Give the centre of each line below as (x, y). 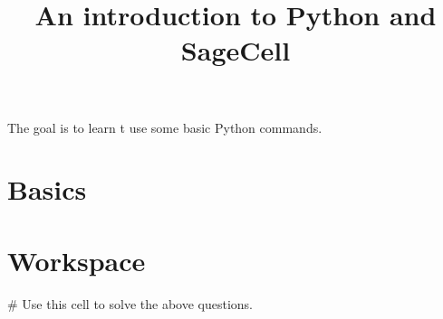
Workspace (77, 260)
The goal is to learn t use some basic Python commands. (165, 127)
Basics (47, 189)
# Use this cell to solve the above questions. (130, 303)
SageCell (236, 50)
